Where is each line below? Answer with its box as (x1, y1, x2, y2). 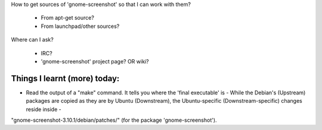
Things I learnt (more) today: (11, 73, 120, 83)
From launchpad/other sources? (41, 23, 120, 30)
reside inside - (26, 106, 62, 113)
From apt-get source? (41, 14, 95, 21)
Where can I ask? (11, 36, 54, 43)
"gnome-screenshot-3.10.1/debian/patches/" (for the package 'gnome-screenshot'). (11, 116, 217, 124)
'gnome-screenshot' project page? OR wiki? (41, 58, 149, 65)
